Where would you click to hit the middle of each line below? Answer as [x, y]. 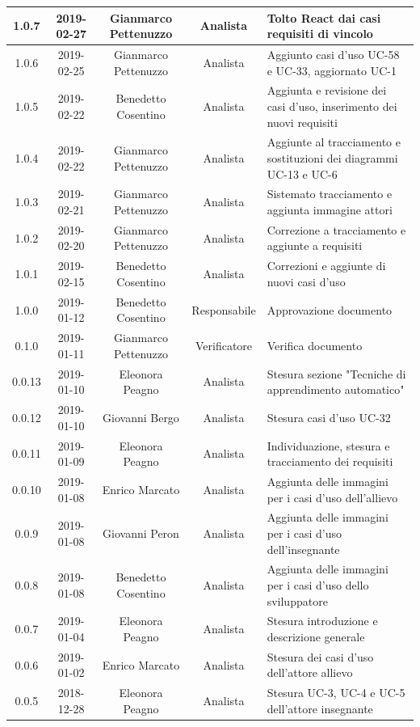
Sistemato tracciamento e [330, 194]
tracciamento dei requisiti [330, 461]
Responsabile [224, 309]
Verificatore [224, 345]
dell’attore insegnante [320, 708]
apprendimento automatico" [336, 389]
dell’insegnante [303, 549]
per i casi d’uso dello [318, 585]
